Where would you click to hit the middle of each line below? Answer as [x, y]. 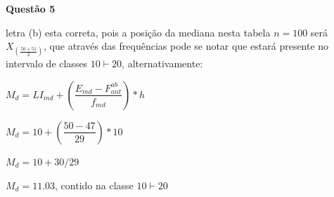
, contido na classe [94, 185]
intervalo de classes [47, 63]
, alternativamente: [162, 63]
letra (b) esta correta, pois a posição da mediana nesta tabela [138, 32]
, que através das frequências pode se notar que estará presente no [186, 46]
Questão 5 [31, 8]
